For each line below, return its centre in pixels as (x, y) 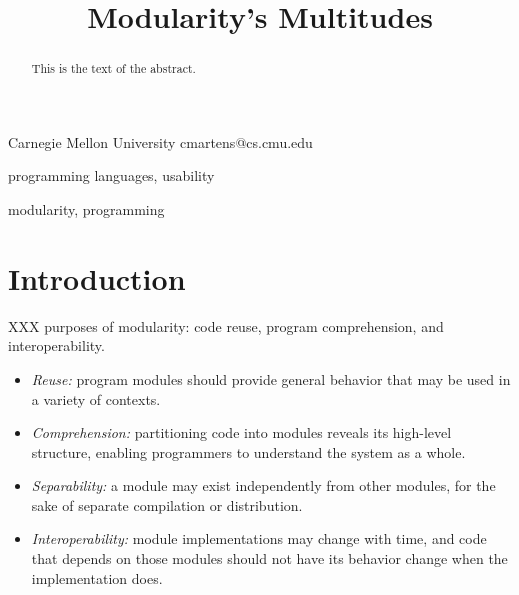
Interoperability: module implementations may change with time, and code (259, 538)
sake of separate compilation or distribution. (167, 504)
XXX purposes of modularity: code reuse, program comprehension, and (226, 325)
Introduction (97, 277)
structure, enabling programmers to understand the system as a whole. (248, 451)
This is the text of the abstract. (113, 68)
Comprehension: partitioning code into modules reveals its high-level (241, 432)
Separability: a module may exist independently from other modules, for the (263, 485)
